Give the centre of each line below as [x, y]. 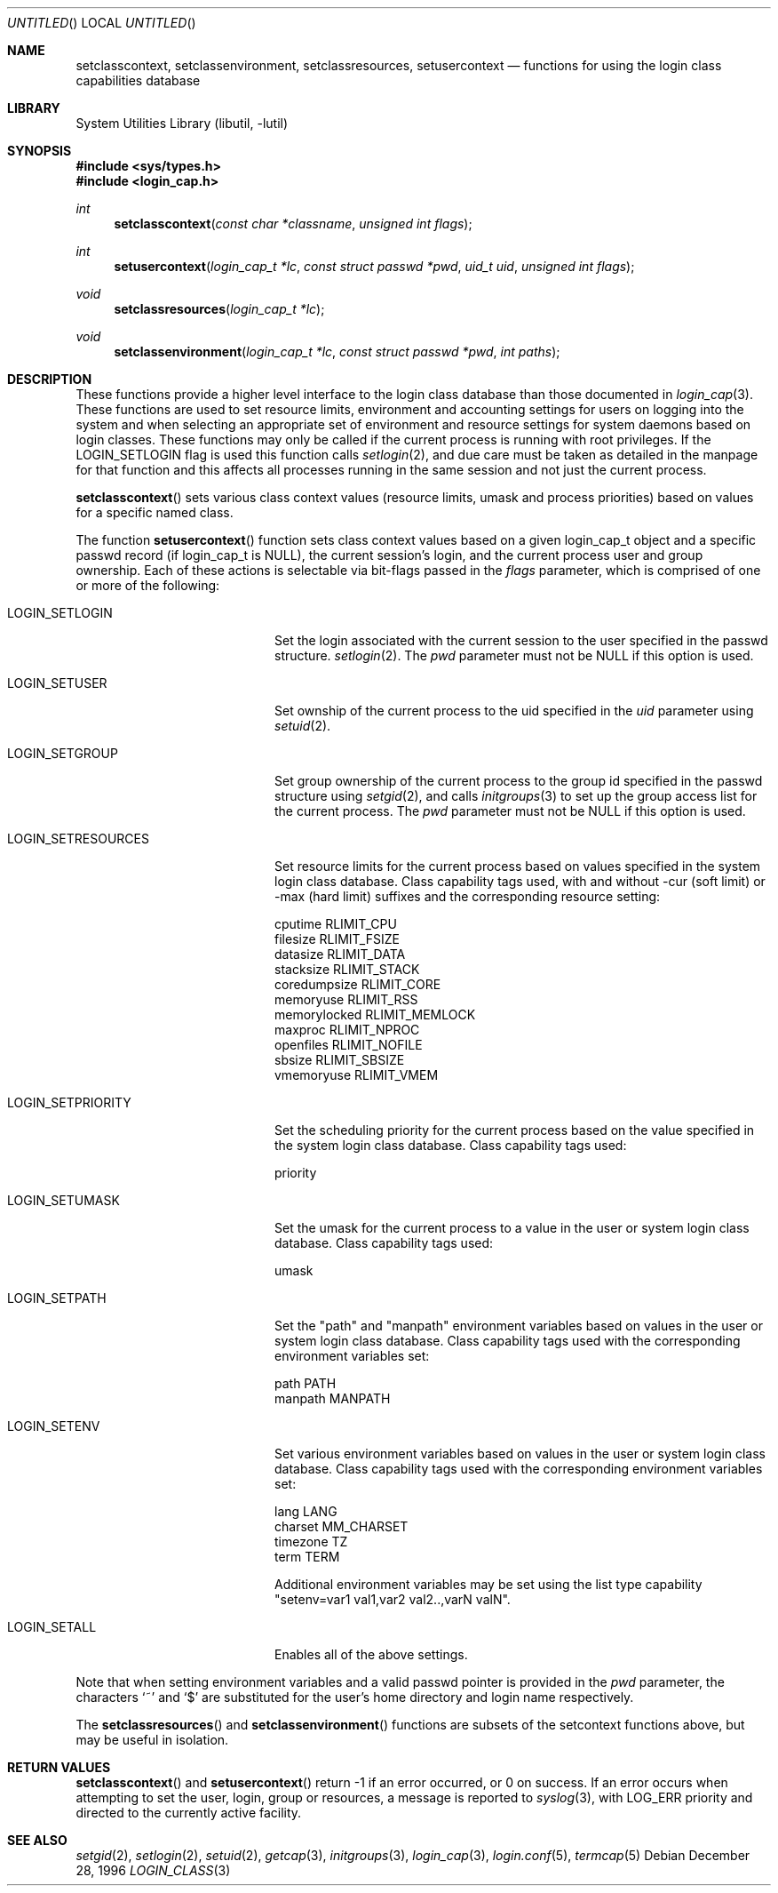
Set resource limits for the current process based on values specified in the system [518, 866]
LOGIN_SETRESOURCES [78, 839]
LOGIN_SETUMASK [64, 1200]
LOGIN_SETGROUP [63, 753]
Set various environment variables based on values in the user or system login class [520, 1454]
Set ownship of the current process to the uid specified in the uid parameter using [514, 711]
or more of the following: [148, 585]
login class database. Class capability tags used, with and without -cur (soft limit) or [520, 881]
